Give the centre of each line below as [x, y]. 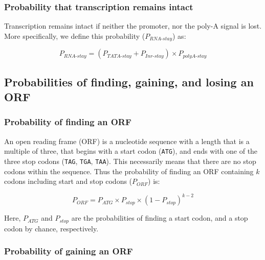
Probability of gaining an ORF [69, 251]
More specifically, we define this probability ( [75, 36]
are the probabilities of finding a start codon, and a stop [160, 218]
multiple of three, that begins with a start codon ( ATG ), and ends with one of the [131, 151]
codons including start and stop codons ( [68, 181]
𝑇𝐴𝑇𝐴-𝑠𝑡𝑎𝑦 [119, 56]
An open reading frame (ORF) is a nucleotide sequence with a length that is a [127, 141]
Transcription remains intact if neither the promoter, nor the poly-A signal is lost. [133, 26]
